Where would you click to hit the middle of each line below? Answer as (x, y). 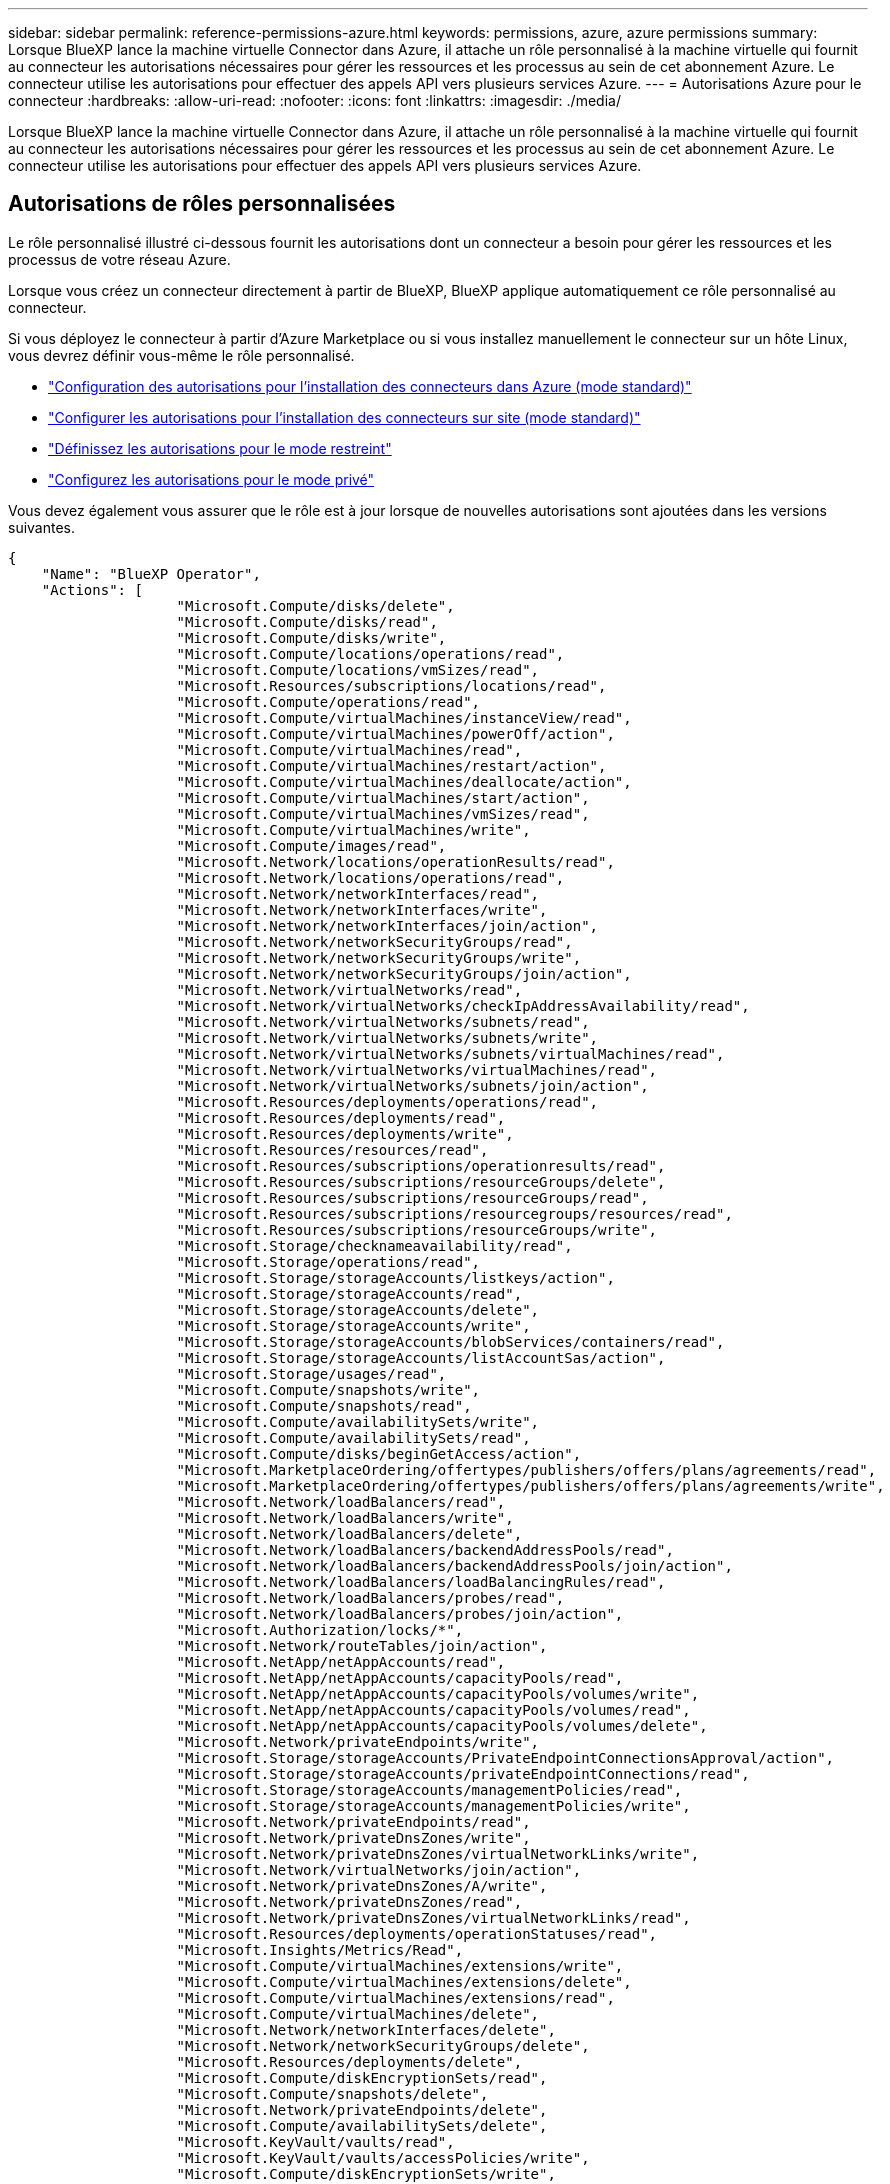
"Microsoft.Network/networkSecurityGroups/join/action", (404, 973)
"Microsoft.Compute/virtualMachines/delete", (358, 2013)
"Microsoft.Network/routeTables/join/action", (362, 1645)
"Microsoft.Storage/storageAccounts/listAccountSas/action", (421, 1357)
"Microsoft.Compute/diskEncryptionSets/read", (362, 2077)
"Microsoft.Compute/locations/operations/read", (370, 653)
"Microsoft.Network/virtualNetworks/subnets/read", (383, 1021)
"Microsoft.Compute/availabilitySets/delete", (362, 2125)
